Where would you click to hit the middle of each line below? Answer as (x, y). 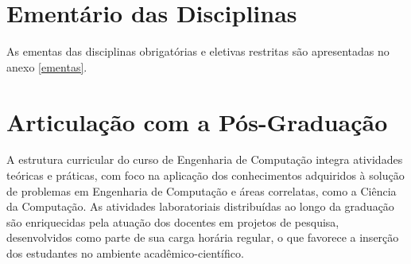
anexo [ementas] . (47, 66)
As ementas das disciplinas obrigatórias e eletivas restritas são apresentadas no (198, 51)
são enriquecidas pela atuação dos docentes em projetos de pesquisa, (173, 221)
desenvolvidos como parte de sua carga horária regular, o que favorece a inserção (203, 237)
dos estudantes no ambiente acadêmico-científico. (125, 253)
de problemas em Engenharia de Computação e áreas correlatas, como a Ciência (202, 190)
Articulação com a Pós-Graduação (197, 121)
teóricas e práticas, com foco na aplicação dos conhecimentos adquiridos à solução (205, 175)
